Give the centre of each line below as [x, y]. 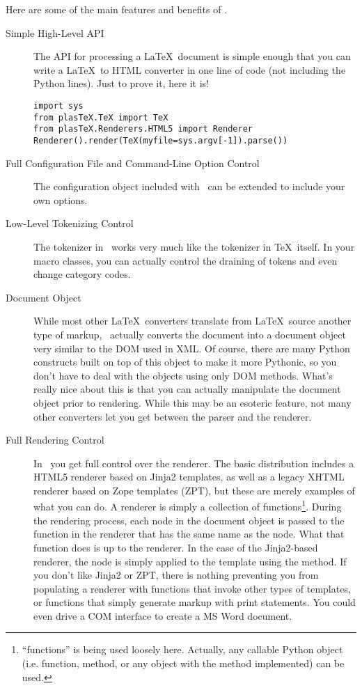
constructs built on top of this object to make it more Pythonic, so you [185, 362]
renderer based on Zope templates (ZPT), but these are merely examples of [194, 490]
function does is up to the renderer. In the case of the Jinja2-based [176, 547]
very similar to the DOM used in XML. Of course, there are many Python [192, 348]
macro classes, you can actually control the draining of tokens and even [186, 260]
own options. [61, 200]
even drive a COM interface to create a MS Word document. [163, 615]
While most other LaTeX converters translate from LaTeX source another [192, 321]
